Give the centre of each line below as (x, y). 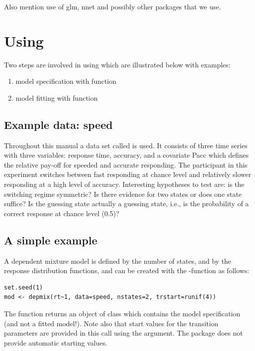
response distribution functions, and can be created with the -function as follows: (127, 270)
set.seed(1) (23, 287)
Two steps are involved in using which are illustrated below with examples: (117, 64)
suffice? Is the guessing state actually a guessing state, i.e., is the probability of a (127, 204)
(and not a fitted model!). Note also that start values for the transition (111, 323)
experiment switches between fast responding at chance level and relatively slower (128, 174)
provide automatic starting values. (56, 342)
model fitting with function (57, 97)
